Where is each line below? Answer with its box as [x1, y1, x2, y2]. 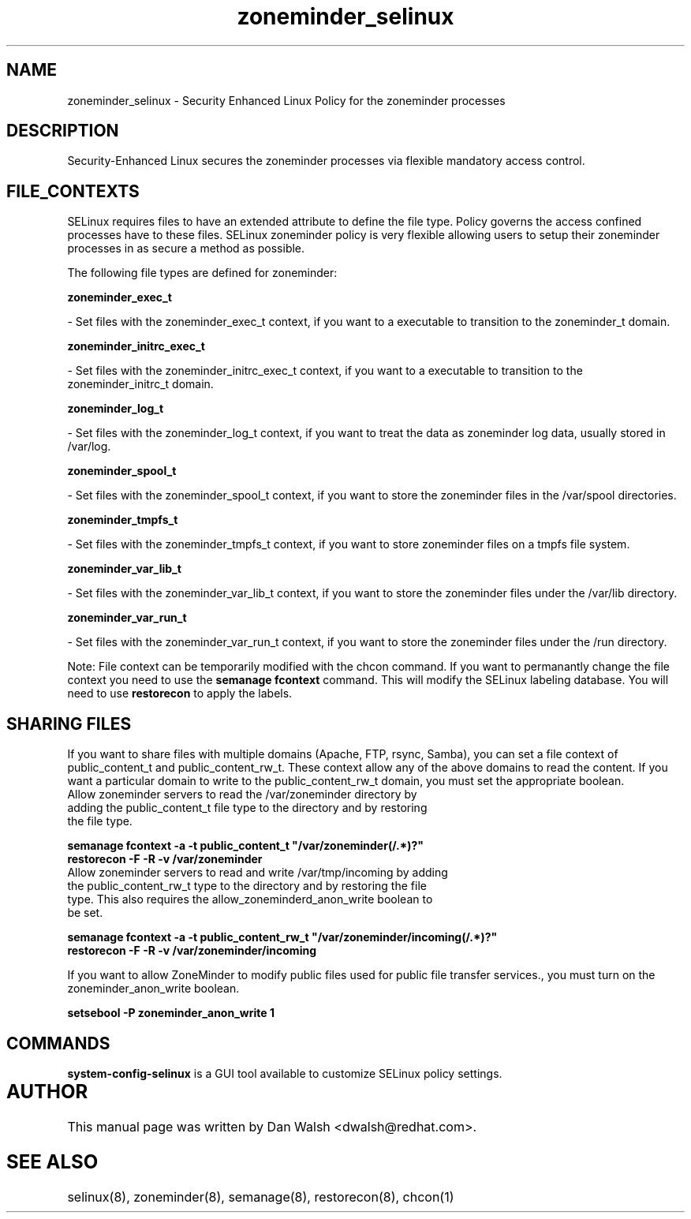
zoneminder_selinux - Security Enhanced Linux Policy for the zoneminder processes [67, 93, 506, 107]
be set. [67, 906, 103, 920]
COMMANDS [6, 1033, 110, 1053]
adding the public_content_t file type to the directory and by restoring [67, 801, 428, 815]
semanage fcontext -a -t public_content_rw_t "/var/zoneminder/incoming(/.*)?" [67, 930, 498, 944]
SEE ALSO [6, 1150, 99, 1173]
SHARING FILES [6, 713, 132, 734]
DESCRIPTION [6, 121, 119, 141]
